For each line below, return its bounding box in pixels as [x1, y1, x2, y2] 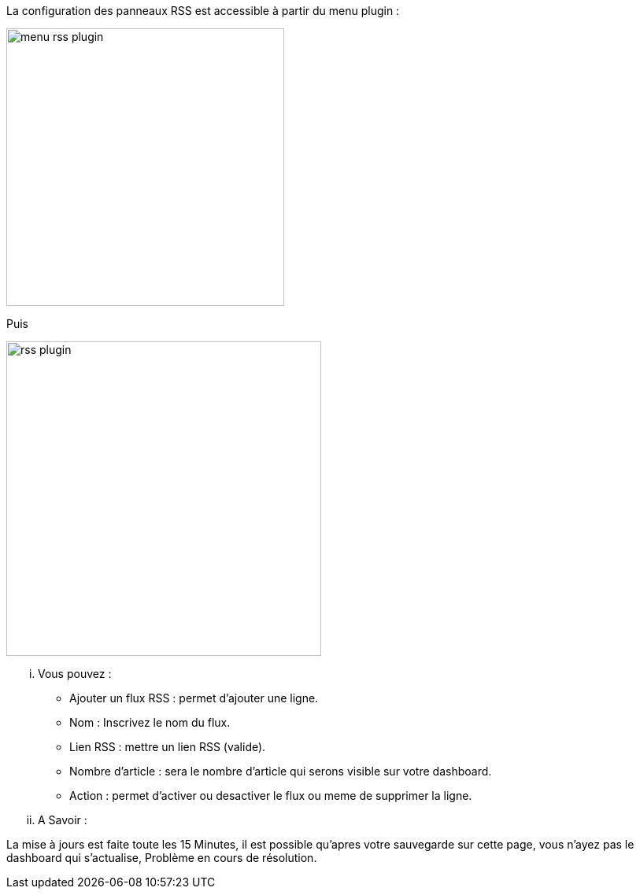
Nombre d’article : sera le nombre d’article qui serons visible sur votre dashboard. [69, 764, 492, 778]
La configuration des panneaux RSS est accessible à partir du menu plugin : [6, 4, 400, 17]
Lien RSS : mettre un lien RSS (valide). [69, 740, 266, 753]
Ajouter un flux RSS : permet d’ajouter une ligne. [69, 691, 319, 705]
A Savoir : [38, 813, 87, 827]
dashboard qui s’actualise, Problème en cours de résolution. [6, 851, 317, 864]
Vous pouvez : [38, 667, 112, 680]
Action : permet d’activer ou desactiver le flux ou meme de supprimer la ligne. [69, 789, 472, 802]
